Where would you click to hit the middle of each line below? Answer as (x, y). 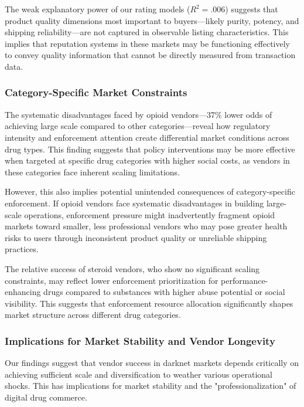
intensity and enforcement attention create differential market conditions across (147, 137)
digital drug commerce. (46, 397)
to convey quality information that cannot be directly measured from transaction (150, 55)
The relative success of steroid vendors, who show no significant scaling (132, 268)
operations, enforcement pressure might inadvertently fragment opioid (149, 214)
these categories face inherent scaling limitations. (93, 172)
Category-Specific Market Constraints (96, 92)
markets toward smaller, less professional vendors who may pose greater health (146, 226)
